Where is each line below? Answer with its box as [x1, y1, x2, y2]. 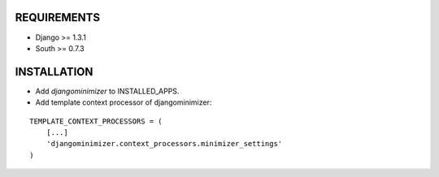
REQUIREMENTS [15, 11, 101, 24]
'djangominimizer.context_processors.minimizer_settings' [46, 139, 283, 149]
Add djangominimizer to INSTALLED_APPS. [35, 86, 180, 96]
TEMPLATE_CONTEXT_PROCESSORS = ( [29, 116, 163, 126]
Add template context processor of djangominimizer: [35, 97, 212, 107]
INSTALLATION [15, 65, 93, 79]
